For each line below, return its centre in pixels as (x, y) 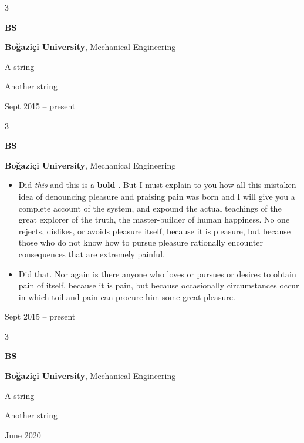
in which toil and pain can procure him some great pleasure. (127, 296)
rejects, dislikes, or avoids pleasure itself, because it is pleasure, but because (155, 231)
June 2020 (23, 434)
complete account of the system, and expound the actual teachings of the (150, 208)
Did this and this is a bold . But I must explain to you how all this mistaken (157, 185)
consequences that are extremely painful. (92, 254)
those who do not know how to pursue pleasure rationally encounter (141, 242)
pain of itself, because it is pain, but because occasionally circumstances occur (159, 285)
